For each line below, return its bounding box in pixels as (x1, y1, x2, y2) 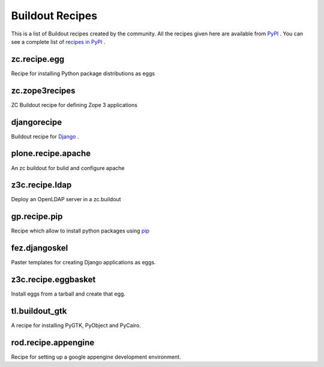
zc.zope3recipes (11, 85, 76, 96)
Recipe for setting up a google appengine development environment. (11, 353, 181, 360)
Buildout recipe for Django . (11, 133, 79, 140)
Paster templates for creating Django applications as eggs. (11, 259, 156, 266)
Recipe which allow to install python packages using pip (11, 227, 150, 234)
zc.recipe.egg (11, 54, 65, 64)
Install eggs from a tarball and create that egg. (11, 290, 126, 297)
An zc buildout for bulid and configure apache (11, 164, 125, 171)
